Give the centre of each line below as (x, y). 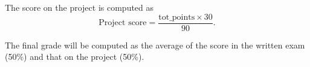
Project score (123, 23)
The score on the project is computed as (79, 7)
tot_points (177, 17)
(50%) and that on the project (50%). (75, 57)
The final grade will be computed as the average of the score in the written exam (155, 45)
